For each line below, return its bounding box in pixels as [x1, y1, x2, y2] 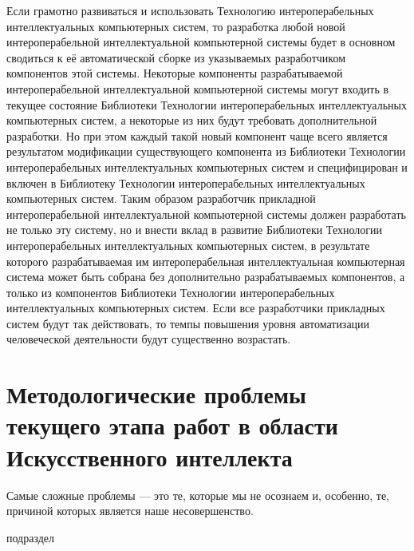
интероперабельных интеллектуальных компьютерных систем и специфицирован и [6, 158, 408, 175]
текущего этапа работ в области [6, 409, 338, 442]
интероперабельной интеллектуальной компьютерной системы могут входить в [6, 80, 389, 97]
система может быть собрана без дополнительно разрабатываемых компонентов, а [6, 268, 405, 285]
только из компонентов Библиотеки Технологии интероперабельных [6, 283, 335, 300]
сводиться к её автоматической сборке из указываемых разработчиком [6, 49, 346, 65]
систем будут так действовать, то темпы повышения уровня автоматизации [6, 315, 370, 331]
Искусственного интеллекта [6, 440, 293, 473]
